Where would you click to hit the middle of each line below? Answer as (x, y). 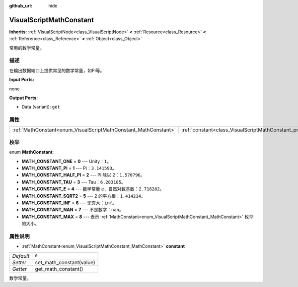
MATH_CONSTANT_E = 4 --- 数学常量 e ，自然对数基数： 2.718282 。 (93, 189)
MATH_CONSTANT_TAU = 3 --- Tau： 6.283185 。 (74, 182)
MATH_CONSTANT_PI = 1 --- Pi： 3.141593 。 (69, 168)
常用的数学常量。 (27, 48)
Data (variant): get (41, 107)
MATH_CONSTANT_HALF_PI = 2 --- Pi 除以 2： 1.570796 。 (83, 175)
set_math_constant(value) (65, 262)
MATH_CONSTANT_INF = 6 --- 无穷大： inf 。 (69, 203)
